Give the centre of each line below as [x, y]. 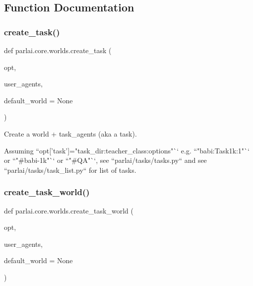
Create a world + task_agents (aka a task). [70, 133]
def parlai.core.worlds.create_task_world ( [69, 210]
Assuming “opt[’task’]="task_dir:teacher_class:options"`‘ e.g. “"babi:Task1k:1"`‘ [127, 150]
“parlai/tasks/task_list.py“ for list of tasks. [70, 170]
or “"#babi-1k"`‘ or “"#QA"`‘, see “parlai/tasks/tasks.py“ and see [105, 160]
